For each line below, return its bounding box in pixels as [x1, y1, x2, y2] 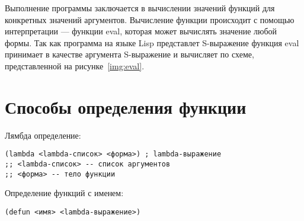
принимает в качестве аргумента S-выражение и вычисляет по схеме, [5, 48, 254, 60]
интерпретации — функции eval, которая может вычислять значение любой [5, 25, 277, 37]
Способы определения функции [5, 94, 247, 118]
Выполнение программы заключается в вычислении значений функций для [5, 2, 275, 14]
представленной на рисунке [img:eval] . [5, 59, 145, 72]
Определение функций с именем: [5, 187, 124, 199]
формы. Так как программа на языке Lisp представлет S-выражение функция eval [5, 36, 299, 49]
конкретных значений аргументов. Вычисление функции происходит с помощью [5, 13, 295, 25]
